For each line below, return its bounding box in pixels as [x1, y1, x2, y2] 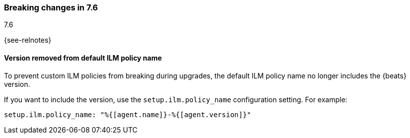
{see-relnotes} [4, 36, 52, 45]
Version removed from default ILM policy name [4, 53, 162, 62]
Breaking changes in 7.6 [4, 2, 98, 12]
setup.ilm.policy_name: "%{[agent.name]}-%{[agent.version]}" [4, 110, 251, 119]
